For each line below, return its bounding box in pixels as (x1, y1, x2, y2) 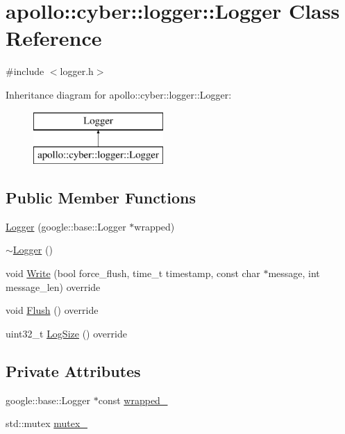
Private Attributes (6, 360, 141, 381)
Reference (6, 24, 102, 52)
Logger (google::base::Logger (6, 219, 126, 233)
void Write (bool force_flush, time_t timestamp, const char (6, 266, 260, 281)
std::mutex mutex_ (6, 416, 87, 431)
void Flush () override (6, 303, 99, 317)
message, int (268, 266, 320, 281)
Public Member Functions (6, 187, 196, 208)
